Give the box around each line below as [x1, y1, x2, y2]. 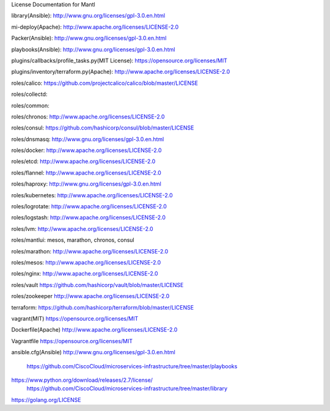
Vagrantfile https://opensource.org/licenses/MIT [11, 337, 133, 344]
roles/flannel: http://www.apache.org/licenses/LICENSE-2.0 [11, 169, 161, 176]
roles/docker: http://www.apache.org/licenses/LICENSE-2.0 [11, 147, 162, 154]
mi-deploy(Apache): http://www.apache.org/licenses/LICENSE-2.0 [11, 23, 179, 31]
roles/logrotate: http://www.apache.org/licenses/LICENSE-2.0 [11, 203, 167, 210]
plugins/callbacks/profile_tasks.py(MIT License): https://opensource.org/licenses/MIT [11, 57, 227, 64]
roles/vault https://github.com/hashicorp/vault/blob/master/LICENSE [11, 281, 184, 288]
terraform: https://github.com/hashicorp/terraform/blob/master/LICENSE [11, 304, 194, 311]
